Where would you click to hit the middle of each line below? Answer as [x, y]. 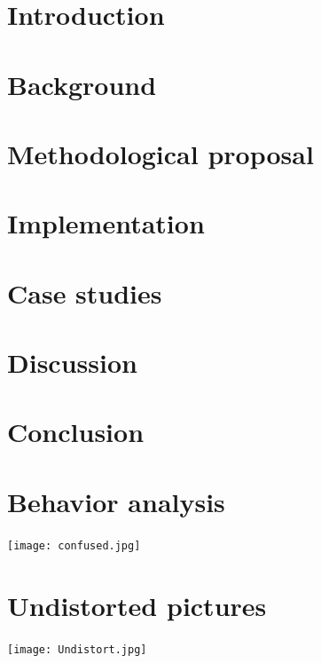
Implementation [106, 223]
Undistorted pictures [137, 605]
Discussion [72, 363]
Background [82, 84]
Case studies [85, 292]
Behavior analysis [116, 501]
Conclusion [76, 432]
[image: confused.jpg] [74, 545]
